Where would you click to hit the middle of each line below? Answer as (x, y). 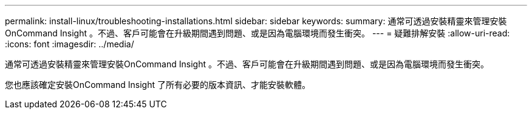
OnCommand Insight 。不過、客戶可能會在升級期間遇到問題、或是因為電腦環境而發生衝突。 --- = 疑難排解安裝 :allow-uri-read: (257, 33)
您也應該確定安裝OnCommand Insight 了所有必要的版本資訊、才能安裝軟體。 (158, 85)
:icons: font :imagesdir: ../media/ (70, 44)
